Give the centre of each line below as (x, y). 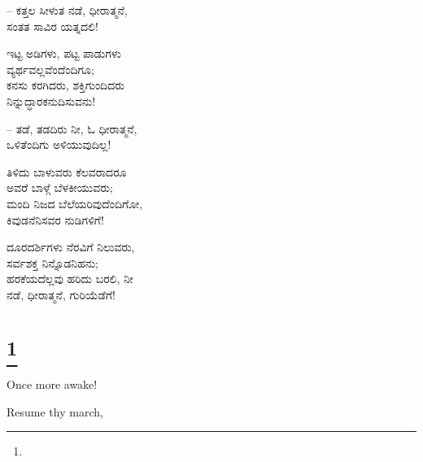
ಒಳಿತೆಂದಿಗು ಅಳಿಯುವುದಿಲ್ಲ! (59, 144)
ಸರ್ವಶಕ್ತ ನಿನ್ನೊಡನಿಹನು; (52, 262)
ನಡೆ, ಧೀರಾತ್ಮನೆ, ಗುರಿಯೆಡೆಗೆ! (61, 294)
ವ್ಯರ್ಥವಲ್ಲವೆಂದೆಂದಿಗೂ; (50, 69)
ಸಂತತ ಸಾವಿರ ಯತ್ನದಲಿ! (52, 26)
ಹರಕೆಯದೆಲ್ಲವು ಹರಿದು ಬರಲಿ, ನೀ (70, 279)
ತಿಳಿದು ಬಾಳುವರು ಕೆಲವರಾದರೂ (67, 171)
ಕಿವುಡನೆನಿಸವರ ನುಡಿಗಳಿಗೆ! (55, 219)
